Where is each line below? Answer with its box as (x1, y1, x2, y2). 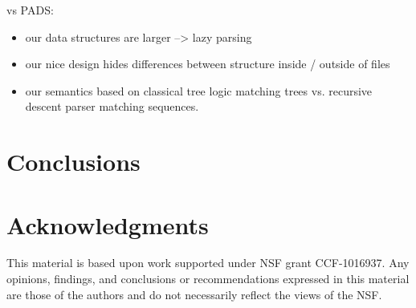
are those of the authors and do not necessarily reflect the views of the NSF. (6, 286, 382, 302)
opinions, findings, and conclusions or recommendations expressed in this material (6, 270, 410, 287)
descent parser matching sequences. (25, 98, 199, 115)
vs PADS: (6, 2, 54, 18)
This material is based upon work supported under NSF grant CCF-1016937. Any (6, 254, 410, 271)
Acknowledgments (6, 208, 209, 241)
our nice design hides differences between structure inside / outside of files (25, 55, 390, 72)
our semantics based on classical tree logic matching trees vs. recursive (25, 82, 373, 99)
